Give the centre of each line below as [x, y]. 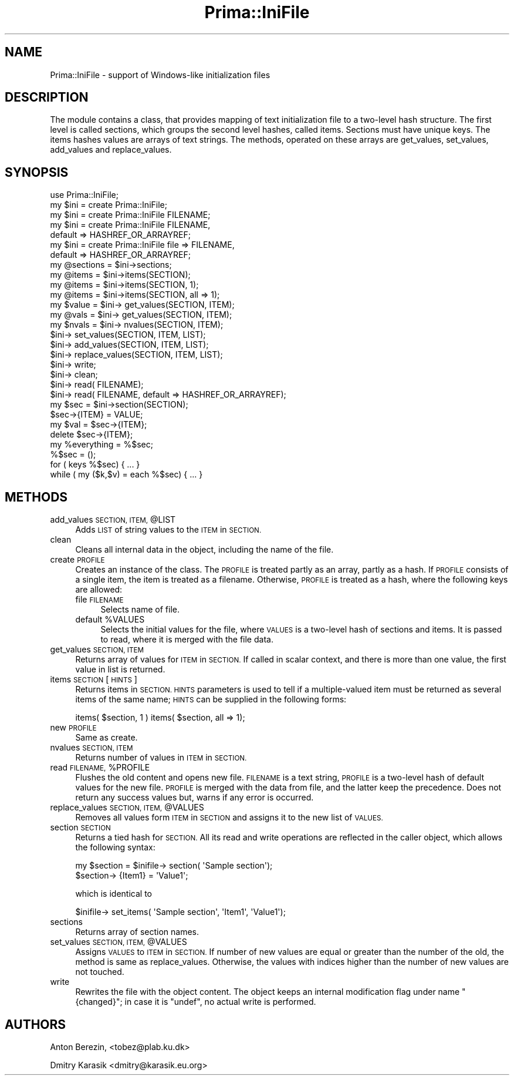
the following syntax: [115, 847]
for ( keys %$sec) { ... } [95, 465]
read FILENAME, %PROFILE [100, 768]
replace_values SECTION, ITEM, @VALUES [127, 808]
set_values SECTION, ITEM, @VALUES [119, 942]
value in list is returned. [120, 669]
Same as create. [106, 738]
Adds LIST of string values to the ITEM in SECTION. [168, 530]
